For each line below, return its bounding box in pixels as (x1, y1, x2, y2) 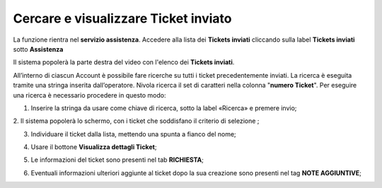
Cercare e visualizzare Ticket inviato (13, 11, 232, 26)
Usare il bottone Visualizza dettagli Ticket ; (30, 143, 157, 151)
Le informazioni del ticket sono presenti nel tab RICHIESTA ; (30, 155, 204, 164)
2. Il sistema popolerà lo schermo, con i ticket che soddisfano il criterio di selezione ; (13, 117, 260, 125)
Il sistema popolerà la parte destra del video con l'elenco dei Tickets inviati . (13, 58, 235, 66)
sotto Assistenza (13, 45, 64, 53)
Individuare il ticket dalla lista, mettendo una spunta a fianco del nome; (30, 129, 236, 138)
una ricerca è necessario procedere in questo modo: (13, 90, 166, 99)
